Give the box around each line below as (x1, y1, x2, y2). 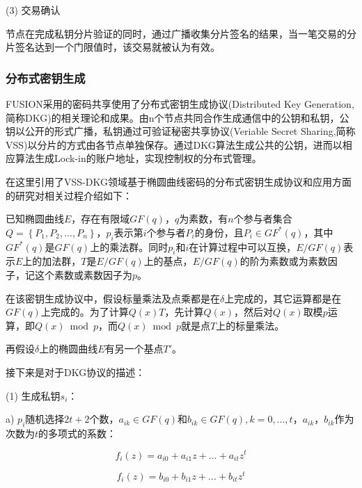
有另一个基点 (104, 341, 164, 356)
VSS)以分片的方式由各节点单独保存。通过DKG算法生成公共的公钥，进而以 (6, 137, 343, 152)
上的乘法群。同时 (90, 239, 168, 254)
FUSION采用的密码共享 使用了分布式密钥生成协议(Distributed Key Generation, (6, 97, 354, 111)
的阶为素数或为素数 (239, 254, 328, 268)
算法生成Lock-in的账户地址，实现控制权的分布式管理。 (15, 151, 262, 165)
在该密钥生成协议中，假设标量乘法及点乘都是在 (6, 291, 220, 305)
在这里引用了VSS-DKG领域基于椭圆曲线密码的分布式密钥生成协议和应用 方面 (6, 174, 352, 188)
